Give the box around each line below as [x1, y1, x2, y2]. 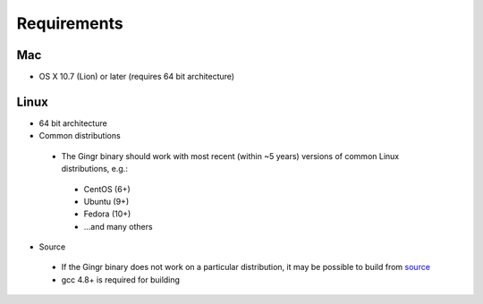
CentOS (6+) [83, 183, 131, 194]
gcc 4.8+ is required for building [61, 274, 181, 285]
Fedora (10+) [83, 208, 131, 219]
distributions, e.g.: [61, 164, 129, 174]
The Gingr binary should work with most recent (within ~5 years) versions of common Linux [61, 150, 400, 161]
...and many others [83, 221, 153, 232]
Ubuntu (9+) [83, 196, 130, 207]
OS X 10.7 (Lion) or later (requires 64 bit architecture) [38, 72, 235, 82]
